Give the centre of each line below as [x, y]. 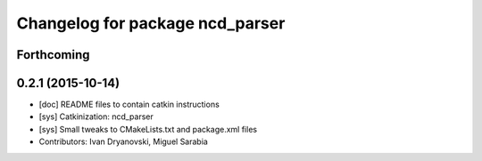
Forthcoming [53, 55]
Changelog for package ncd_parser [151, 23]
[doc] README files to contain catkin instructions [129, 105]
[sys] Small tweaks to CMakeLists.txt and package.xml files [148, 129]
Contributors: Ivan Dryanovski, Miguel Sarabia [124, 141]
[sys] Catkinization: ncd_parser [96, 117]
